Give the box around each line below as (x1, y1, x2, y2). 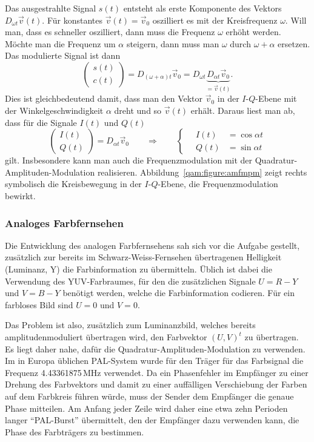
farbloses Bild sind (5, 298, 73, 311)
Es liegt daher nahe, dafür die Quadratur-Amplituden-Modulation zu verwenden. (5, 342, 306, 355)
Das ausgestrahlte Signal (5, 2, 96, 14)
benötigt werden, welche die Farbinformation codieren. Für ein (62, 286, 295, 299)
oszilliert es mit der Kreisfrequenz (152, 13, 278, 26)
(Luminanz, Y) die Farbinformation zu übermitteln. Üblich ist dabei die (5, 263, 272, 275)
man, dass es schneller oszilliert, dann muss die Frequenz (5, 25, 215, 38)
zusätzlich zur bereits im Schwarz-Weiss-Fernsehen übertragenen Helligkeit (5, 251, 282, 263)
